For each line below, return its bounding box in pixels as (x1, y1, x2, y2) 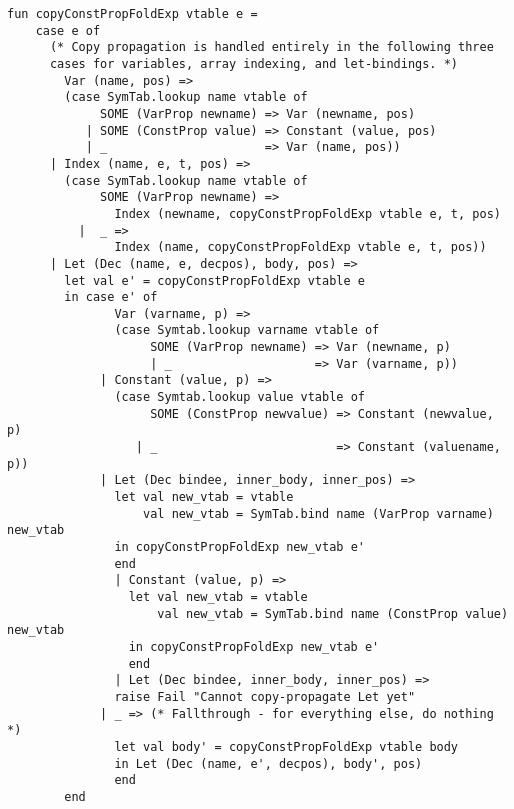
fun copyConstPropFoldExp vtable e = (7, 7, 258, 21)
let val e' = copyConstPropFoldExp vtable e (64, 273, 365, 288)
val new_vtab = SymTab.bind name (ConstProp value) (157, 606, 509, 621)
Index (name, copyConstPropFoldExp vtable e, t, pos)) (114, 240, 487, 255)
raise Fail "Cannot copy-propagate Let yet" (114, 689, 416, 704)
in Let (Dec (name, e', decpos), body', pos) (114, 756, 423, 771)
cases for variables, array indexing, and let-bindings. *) (49, 56, 459, 71)
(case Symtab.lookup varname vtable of (114, 323, 380, 338)
